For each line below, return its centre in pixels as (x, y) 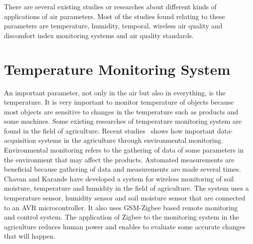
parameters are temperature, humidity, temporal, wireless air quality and (113, 26)
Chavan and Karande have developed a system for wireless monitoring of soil (119, 178)
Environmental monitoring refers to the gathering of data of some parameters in (124, 150)
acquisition (20, 140)
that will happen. (30, 236)
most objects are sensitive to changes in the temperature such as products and (121, 111)
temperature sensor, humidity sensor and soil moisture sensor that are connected (125, 198)
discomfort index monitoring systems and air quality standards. (99, 35)
